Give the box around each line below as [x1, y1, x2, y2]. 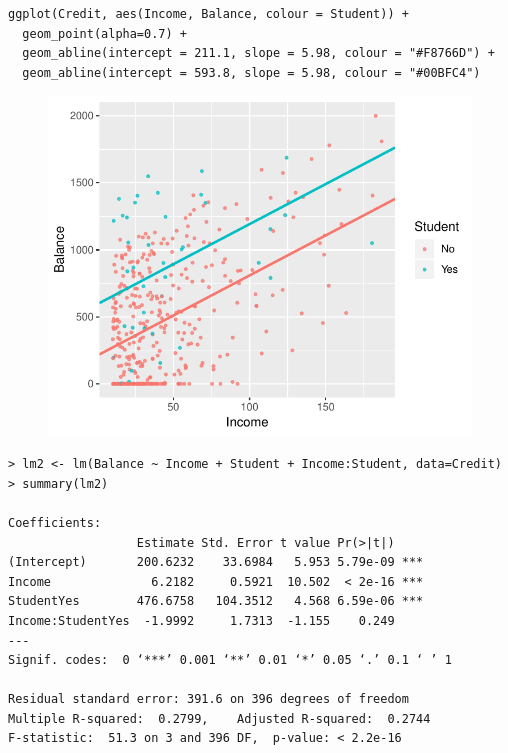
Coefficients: [8, 515, 102, 530]
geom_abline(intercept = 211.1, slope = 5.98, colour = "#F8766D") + [22, 46, 495, 61]
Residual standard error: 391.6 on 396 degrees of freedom [8, 692, 409, 707]
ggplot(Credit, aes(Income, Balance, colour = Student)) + [8, 7, 409, 21]
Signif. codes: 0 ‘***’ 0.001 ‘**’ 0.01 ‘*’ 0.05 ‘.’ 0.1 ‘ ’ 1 [8, 653, 452, 668]
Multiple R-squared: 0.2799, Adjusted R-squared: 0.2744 [8, 711, 431, 726]
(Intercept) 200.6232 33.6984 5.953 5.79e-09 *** [8, 555, 424, 570]
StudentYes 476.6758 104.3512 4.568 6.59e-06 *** [8, 594, 424, 609]
